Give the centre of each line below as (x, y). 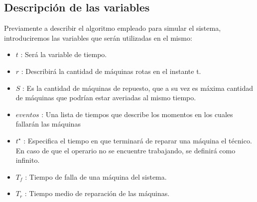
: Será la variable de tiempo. (64, 54)
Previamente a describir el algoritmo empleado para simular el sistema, (113, 28)
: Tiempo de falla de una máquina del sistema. (96, 176)
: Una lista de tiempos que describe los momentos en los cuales (137, 114)
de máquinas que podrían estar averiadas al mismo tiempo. (106, 98)
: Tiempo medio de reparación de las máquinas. (97, 193)
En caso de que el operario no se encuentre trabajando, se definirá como (126, 150)
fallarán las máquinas (48, 124)
